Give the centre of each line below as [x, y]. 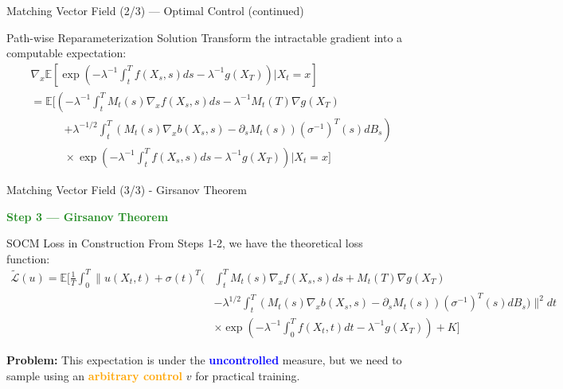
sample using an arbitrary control [95, 375]
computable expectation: [66, 53]
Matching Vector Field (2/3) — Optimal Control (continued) [155, 10]
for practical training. [248, 375]
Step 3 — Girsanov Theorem [88, 216]
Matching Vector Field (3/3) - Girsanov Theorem [127, 189]
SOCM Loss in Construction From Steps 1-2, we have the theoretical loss [185, 243]
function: [28, 258]
